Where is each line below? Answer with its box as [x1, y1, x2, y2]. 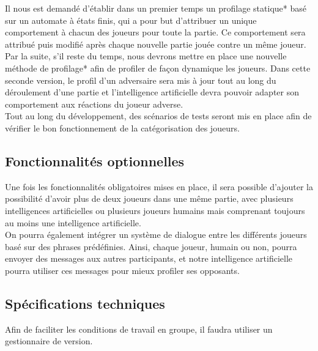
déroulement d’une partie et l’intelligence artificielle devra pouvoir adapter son [5, 86, 300, 98]
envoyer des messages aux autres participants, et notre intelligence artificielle [5, 252, 292, 265]
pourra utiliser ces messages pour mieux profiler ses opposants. [5, 264, 240, 276]
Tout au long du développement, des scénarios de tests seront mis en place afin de [5, 109, 312, 122]
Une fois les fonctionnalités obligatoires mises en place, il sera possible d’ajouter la [5, 180, 314, 193]
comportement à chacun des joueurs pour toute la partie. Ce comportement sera [5, 26, 306, 39]
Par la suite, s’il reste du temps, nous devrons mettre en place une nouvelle [5, 50, 287, 62]
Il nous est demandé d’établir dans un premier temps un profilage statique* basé [5, 2, 306, 14]
